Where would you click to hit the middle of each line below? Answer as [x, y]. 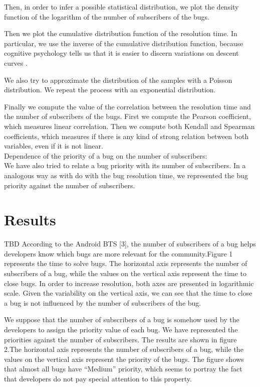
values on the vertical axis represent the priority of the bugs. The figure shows [124, 359]
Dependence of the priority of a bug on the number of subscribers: [106, 155]
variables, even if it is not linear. [54, 146]
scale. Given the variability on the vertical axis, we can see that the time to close [128, 293]
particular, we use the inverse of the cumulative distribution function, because [124, 43]
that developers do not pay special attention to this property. [98, 378]
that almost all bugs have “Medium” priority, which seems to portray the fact [123, 369]
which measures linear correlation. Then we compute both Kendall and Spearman [129, 126]
